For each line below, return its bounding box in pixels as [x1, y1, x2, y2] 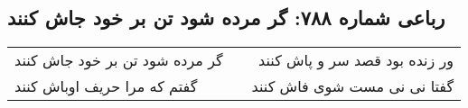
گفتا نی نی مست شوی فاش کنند [251, 76, 454, 97]
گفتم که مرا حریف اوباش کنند [14, 76, 198, 97]
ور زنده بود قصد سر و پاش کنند [258, 49, 454, 71]
